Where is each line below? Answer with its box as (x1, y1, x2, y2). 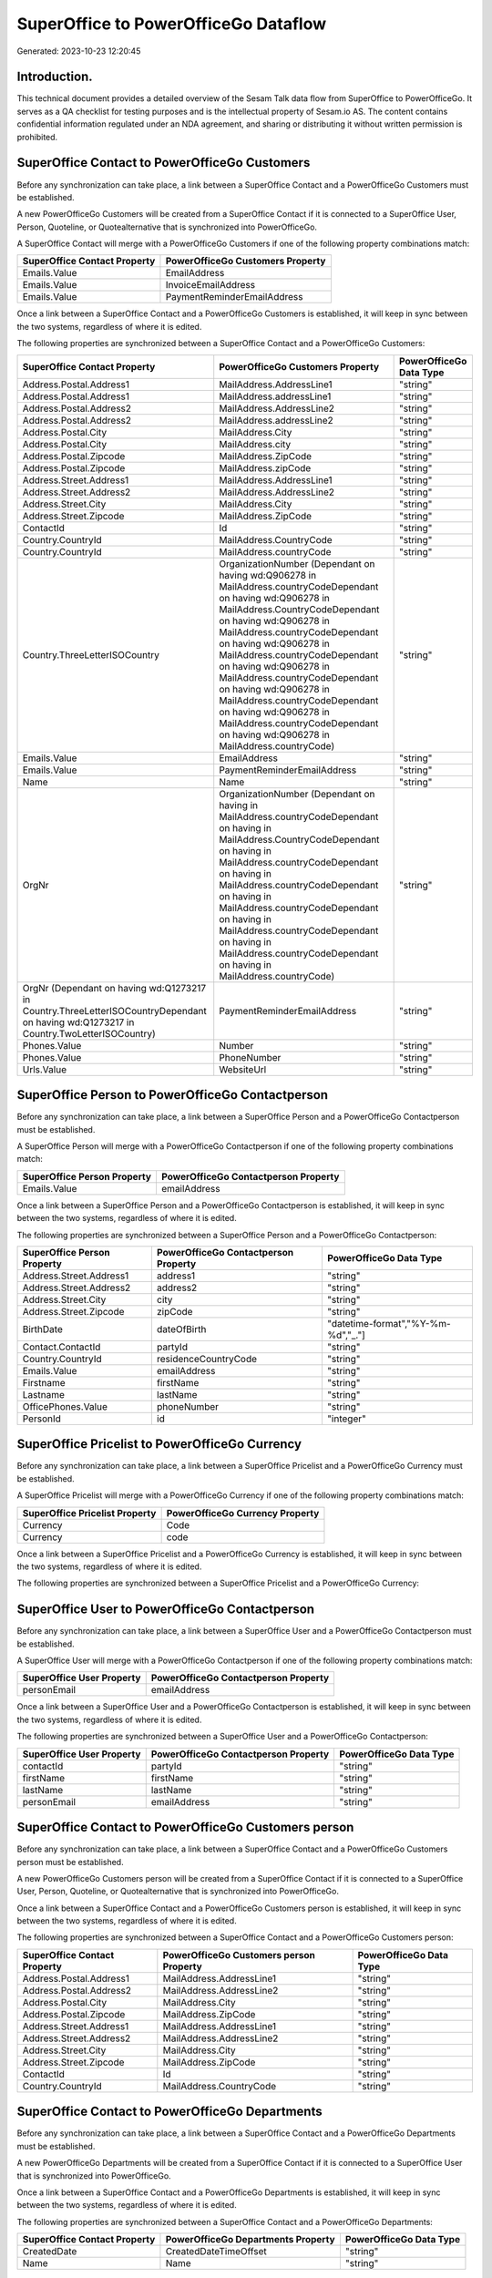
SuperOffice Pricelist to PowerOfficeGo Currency (16, 1436, 302, 1452)
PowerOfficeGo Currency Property (166, 1506, 320, 1519)
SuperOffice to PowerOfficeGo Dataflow (16, 14, 327, 34)
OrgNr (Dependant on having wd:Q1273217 (22, 981, 207, 994)
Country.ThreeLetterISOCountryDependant (22, 1004, 207, 1017)
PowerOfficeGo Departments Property (165, 2233, 336, 2246)
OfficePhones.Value (22, 1400, 108, 1412)
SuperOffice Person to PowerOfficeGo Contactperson (16, 1087, 328, 1103)
